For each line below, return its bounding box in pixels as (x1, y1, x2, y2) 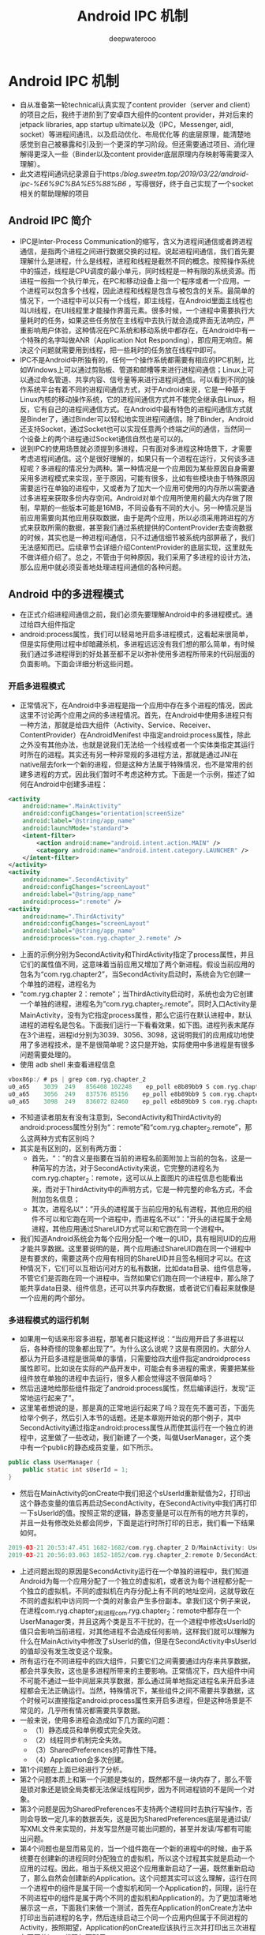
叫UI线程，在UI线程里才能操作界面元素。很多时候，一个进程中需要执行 (19, 306, 248, 315)
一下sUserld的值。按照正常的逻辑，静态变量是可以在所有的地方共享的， (19, 1508, 252, 1517)
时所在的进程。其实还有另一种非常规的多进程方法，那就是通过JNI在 (19, 749, 239, 759)
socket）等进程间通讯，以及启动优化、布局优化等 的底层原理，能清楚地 (19, 129, 251, 139)
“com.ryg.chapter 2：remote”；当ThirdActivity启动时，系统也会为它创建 (19, 989, 254, 999)
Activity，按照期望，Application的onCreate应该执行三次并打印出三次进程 (19, 1923, 256, 1933)
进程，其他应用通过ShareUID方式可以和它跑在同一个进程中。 (31, 1224, 229, 1233)
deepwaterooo (109, 33, 156, 43)
